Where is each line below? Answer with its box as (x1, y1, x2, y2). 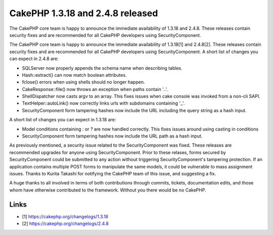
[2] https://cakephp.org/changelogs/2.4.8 (22, 220, 109, 227)
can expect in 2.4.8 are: (9, 56, 59, 62)
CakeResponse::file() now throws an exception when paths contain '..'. (22, 86, 168, 92)
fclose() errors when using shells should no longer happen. (22, 79, 145, 85)
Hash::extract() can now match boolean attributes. (22, 72, 127, 78)
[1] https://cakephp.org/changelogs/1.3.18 (22, 213, 109, 219)
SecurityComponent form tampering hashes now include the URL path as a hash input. (22, 133, 203, 139)
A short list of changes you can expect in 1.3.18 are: (9, 117, 116, 123)
